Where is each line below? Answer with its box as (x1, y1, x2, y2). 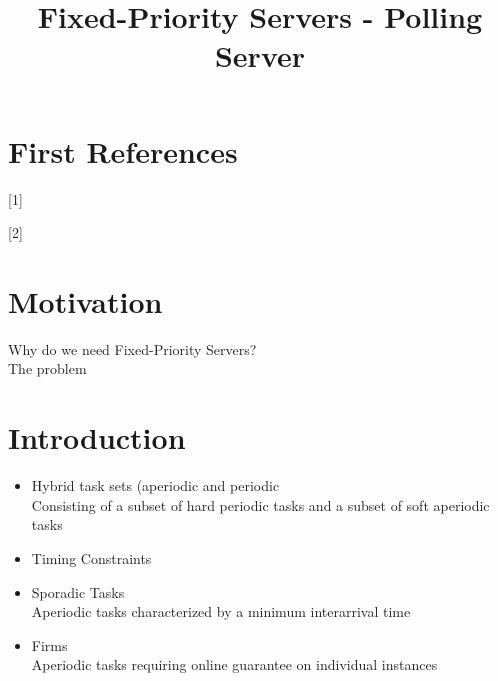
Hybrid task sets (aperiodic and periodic (31, 475, 280, 496)
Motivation (8, 280, 163, 321)
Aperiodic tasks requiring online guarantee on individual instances (31, 654, 438, 675)
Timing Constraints (31, 547, 152, 568)
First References (8, 130, 238, 171)
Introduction (8, 417, 186, 458)
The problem (8, 358, 87, 379)
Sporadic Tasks (31, 581, 125, 602)
